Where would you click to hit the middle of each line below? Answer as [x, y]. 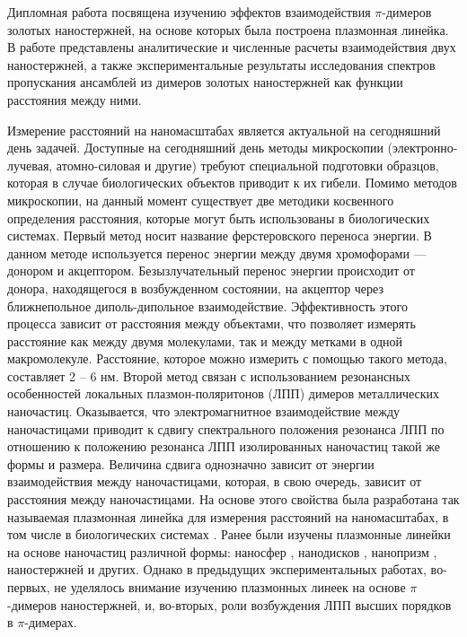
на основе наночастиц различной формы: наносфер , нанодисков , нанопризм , [222, 551]
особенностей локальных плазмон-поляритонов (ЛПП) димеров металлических [224, 393]
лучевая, [30, 165]
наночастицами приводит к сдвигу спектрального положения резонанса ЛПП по [226, 428]
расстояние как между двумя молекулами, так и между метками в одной [205, 340]
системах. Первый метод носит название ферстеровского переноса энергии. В [220, 236]
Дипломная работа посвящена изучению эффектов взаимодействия [189, 12]
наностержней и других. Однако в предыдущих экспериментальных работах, [217, 569]
